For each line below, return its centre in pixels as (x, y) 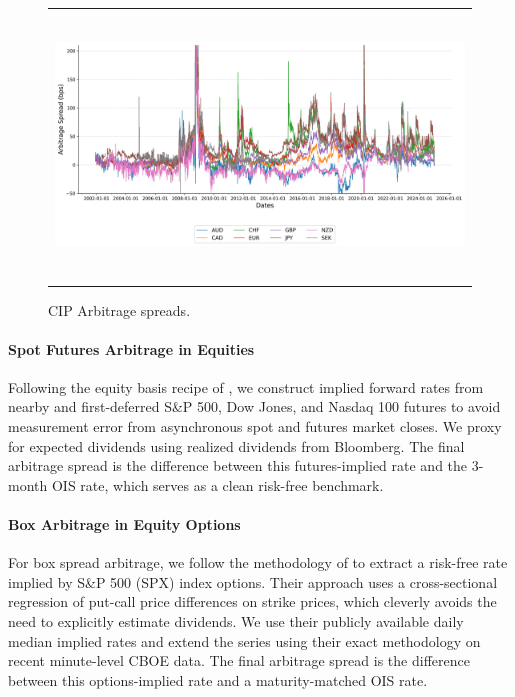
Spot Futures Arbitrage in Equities (131, 348)
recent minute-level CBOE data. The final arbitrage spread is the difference (239, 660)
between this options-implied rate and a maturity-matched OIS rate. (218, 679)
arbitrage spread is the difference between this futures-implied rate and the (238, 465)
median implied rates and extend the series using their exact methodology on (244, 640)
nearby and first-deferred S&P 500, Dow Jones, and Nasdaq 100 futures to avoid (254, 406)
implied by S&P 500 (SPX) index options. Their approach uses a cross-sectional (253, 581)
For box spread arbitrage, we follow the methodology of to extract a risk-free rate (258, 562)
